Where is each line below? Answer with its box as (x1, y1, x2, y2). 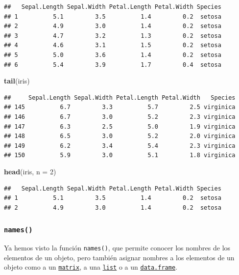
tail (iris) (4, 76, 30, 86)
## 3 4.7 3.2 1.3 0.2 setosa (4, 32, 221, 39)
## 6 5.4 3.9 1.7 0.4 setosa (4, 61, 221, 68)
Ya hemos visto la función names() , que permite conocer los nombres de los (4, 243, 231, 253)
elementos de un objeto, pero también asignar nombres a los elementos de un (4, 252, 235, 262)
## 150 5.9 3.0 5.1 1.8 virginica (4, 152, 236, 159)
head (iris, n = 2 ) (4, 166, 56, 176)
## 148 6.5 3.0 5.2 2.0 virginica (4, 133, 236, 140)
